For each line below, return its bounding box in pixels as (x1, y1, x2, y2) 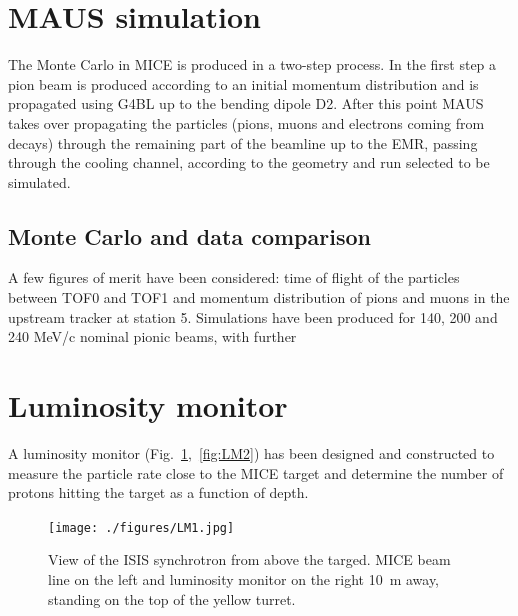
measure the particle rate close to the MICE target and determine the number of (8, 462, 504, 483)
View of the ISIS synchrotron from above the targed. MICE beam (48, 549, 451, 570)
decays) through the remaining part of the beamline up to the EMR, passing (8, 132, 478, 153)
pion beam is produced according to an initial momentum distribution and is (8, 73, 479, 94)
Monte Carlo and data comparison (8, 220, 371, 251)
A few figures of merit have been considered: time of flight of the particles (8, 267, 460, 288)
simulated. (8, 171, 71, 192)
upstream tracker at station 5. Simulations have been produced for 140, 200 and (8, 306, 498, 327)
